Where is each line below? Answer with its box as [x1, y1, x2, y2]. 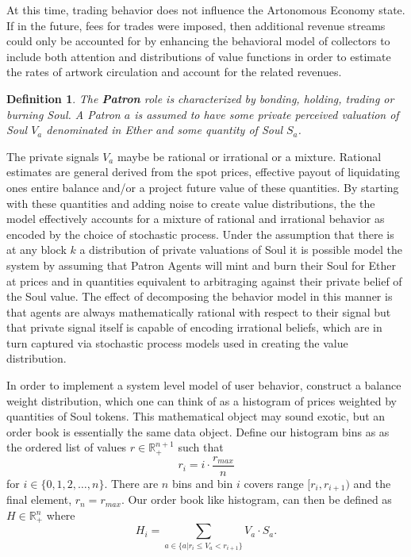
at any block [6, 241, 67, 258]
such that [178, 439, 224, 455]
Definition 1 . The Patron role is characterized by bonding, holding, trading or [6, 90, 394, 106]
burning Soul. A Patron [6, 106, 121, 122]
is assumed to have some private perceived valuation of [134, 106, 399, 122]
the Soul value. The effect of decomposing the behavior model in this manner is [6, 288, 393, 305]
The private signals [6, 148, 99, 164]
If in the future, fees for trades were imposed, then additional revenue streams [6, 17, 386, 33]
